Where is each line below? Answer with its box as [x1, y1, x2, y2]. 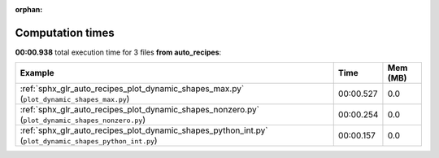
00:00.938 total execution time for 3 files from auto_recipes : [15, 47, 222, 57]
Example [20, 68, 54, 79]
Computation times [15, 25, 115, 40]
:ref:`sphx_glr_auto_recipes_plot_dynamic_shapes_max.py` [20, 83, 245, 94]
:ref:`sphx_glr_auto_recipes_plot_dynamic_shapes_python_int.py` [20, 125, 268, 136]
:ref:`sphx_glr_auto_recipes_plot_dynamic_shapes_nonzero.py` [20, 104, 260, 116]
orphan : [15, 5, 43, 14]
